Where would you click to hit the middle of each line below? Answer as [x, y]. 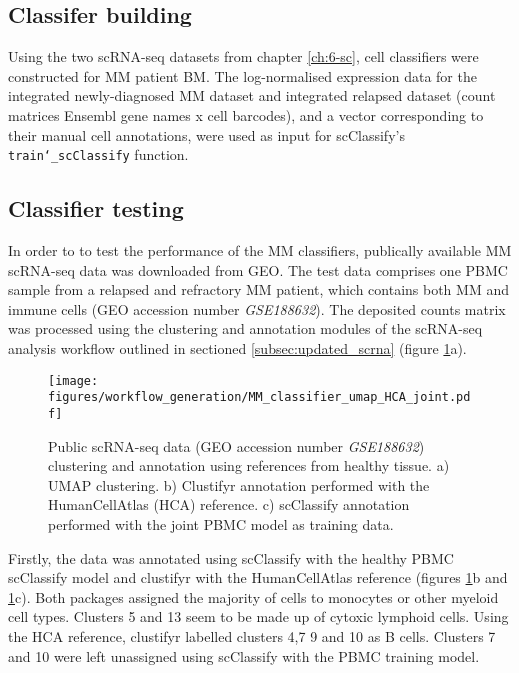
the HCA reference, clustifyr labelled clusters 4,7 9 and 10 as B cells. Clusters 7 [252, 635]
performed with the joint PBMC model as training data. [221, 523]
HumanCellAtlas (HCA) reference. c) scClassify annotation [229, 504]
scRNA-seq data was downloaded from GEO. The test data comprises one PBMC [258, 269]
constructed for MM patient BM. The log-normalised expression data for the [242, 75]
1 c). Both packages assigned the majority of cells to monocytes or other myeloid [253, 596]
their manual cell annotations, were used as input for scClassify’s [206, 134]
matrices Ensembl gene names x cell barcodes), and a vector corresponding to [246, 114]
